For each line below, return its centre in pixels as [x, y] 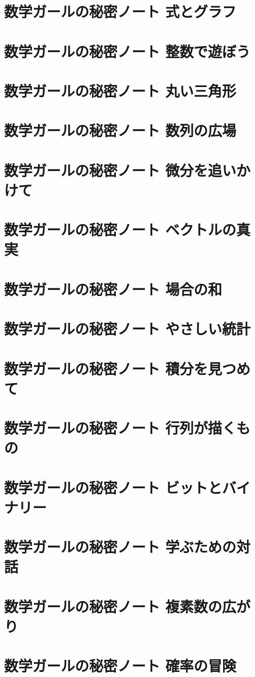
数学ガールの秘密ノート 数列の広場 [120, 130]
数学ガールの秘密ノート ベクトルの [120, 229]
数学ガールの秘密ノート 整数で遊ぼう [127, 51]
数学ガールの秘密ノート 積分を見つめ [127, 368]
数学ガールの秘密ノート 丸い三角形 [120, 90]
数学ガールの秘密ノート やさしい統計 [127, 329]
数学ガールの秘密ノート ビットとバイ [127, 487]
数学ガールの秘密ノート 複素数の [113, 606]
